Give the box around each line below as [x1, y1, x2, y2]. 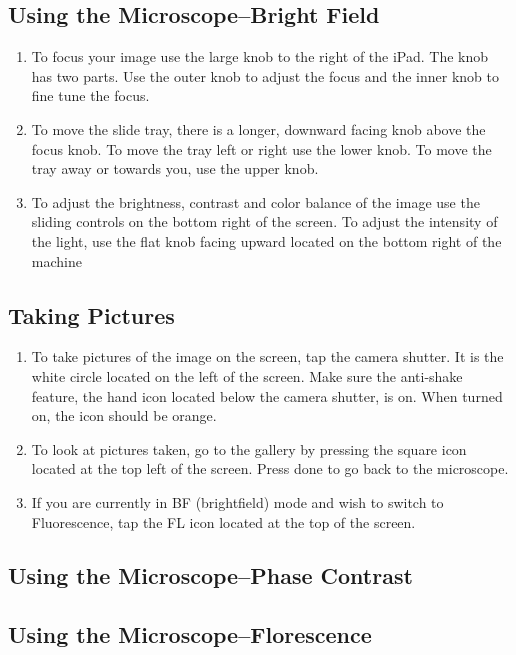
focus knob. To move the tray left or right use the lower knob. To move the [31, 138, 492, 159]
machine [31, 250, 82, 271]
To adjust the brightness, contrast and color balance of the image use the [31, 191, 480, 212]
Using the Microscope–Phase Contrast [8, 560, 413, 591]
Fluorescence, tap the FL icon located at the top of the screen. [31, 511, 416, 532]
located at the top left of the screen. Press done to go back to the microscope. [31, 458, 509, 479]
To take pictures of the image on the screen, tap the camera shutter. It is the [31, 346, 504, 367]
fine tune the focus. [31, 85, 150, 106]
